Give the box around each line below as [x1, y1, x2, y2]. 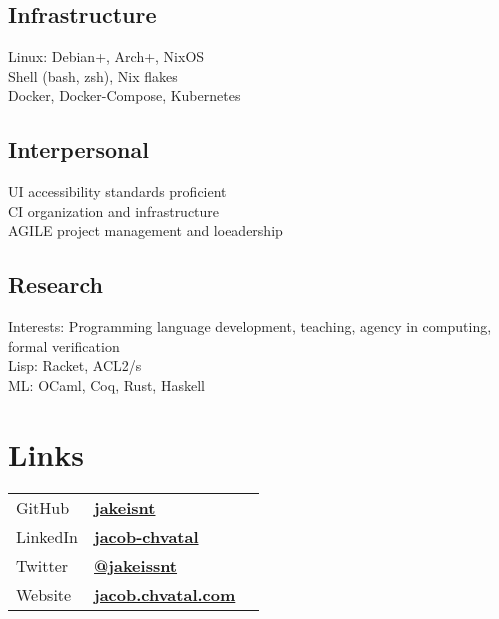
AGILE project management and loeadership [8, 220, 283, 241]
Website [16, 582, 72, 606]
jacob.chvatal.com [94, 582, 236, 606]
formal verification [8, 335, 120, 356]
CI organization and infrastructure [8, 200, 220, 221]
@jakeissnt [94, 553, 178, 577]
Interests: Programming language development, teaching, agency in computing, [8, 316, 492, 337]
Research [8, 269, 103, 300]
